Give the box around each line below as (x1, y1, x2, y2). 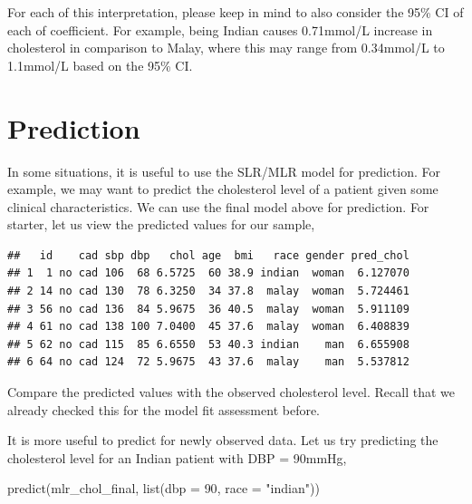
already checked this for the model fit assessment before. (7, 400, 321, 419)
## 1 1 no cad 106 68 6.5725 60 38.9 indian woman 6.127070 (7, 267, 409, 280)
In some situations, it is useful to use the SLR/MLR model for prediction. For (7, 161, 440, 180)
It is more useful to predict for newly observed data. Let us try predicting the (7, 431, 438, 450)
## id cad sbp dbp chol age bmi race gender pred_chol (7, 248, 409, 262)
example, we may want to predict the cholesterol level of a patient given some (7, 179, 438, 199)
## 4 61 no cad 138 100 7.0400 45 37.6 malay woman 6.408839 (7, 320, 409, 334)
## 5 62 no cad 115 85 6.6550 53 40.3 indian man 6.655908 (7, 337, 409, 351)
